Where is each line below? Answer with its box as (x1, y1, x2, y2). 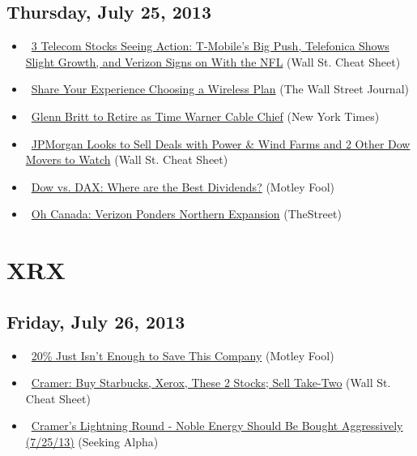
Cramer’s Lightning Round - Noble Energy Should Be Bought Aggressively (31, 417, 403, 434)
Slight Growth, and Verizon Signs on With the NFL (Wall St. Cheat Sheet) (25, 53, 401, 70)
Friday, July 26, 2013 (6, 308, 185, 333)
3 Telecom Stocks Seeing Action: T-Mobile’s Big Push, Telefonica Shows (31, 37, 389, 54)
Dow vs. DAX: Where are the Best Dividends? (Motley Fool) (31, 178, 335, 195)
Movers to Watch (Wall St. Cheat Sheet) (25, 151, 228, 168)
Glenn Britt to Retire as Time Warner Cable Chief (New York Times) (31, 107, 380, 124)
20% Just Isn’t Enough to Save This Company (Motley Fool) (31, 346, 334, 364)
